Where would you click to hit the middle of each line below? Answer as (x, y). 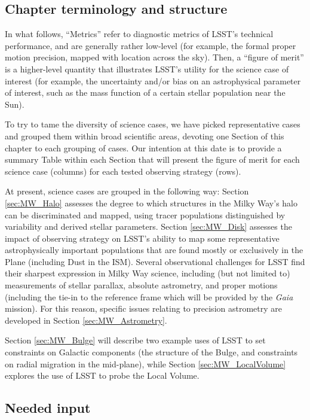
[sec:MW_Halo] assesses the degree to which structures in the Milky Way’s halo (151, 203)
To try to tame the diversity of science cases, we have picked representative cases (153, 124)
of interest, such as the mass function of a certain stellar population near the (145, 92)
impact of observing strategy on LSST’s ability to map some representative (142, 238)
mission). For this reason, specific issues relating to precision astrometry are (143, 308)
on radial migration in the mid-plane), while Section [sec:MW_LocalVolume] (145, 363)
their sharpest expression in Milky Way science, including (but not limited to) (148, 273)
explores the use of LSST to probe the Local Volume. (102, 375)
